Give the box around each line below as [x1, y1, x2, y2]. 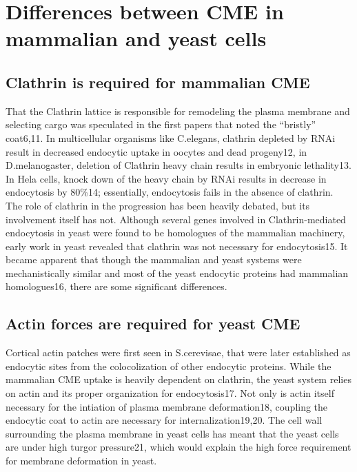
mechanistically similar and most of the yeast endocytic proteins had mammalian [6, 265, 349, 280]
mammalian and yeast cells [6, 24, 267, 52]
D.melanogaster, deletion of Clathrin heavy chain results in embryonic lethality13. [6, 158, 351, 172]
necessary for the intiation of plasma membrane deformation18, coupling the [6, 399, 328, 413]
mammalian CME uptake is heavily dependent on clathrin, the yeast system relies [6, 372, 351, 387]
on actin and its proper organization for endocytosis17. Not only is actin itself [6, 386, 334, 400]
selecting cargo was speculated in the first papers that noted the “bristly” [6, 117, 316, 132]
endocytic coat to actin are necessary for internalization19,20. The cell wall [6, 413, 323, 427]
